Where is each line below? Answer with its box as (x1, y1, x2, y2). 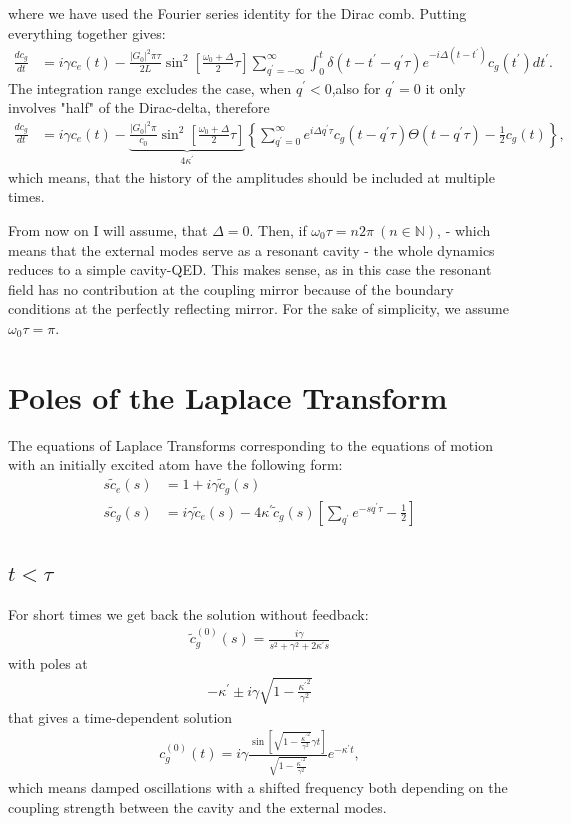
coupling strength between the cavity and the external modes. (8, 796, 387, 817)
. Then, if (249, 220, 307, 241)
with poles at (8, 653, 88, 674)
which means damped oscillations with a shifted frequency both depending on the (8, 777, 508, 798)
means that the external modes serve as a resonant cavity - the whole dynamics (8, 239, 495, 260)
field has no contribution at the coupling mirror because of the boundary (8, 278, 454, 299)
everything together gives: (8, 22, 166, 43)
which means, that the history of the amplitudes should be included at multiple (8, 166, 495, 187)
